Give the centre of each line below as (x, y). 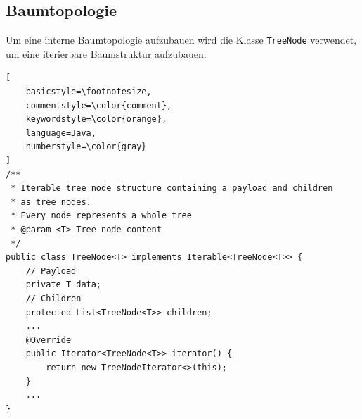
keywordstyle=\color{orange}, (96, 119)
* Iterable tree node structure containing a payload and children (172, 188)
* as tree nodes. (51, 202)
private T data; (64, 285)
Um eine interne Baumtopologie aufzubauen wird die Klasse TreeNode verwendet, (181, 40)
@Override (49, 340)
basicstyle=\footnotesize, (89, 92)
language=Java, (61, 133)
